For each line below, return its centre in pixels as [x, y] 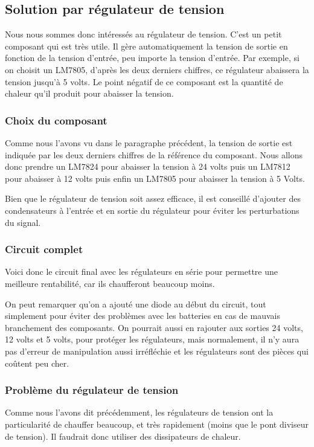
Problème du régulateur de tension [92, 390]
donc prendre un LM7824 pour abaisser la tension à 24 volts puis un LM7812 [148, 166]
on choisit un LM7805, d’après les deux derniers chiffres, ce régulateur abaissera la [157, 69]
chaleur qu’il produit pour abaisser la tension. [89, 93]
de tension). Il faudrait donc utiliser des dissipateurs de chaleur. [123, 436]
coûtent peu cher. [37, 363]
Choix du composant [56, 120]
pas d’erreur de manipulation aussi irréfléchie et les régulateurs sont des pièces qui [157, 351]
